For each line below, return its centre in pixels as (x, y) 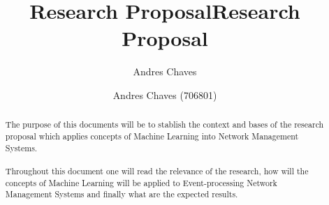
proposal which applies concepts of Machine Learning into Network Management (152, 136)
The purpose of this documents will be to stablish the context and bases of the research (164, 124)
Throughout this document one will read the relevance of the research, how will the (157, 170)
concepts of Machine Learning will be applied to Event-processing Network (141, 182)
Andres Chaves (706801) (165, 94)
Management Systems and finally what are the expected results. (122, 194)
